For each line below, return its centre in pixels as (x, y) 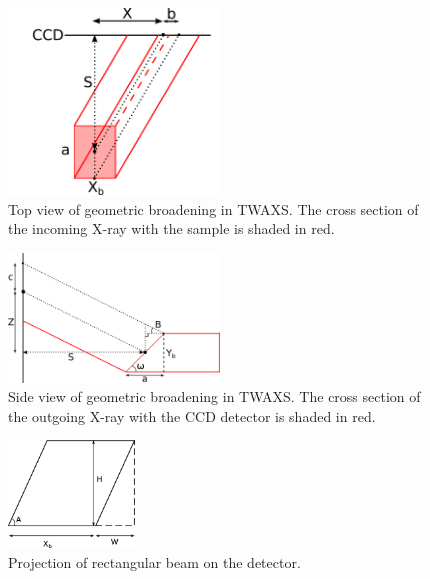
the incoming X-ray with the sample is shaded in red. (171, 228)
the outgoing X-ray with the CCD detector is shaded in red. (192, 415)
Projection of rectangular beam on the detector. (154, 561)
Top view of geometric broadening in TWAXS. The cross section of (213, 208)
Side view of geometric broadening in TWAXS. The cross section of (214, 396)
